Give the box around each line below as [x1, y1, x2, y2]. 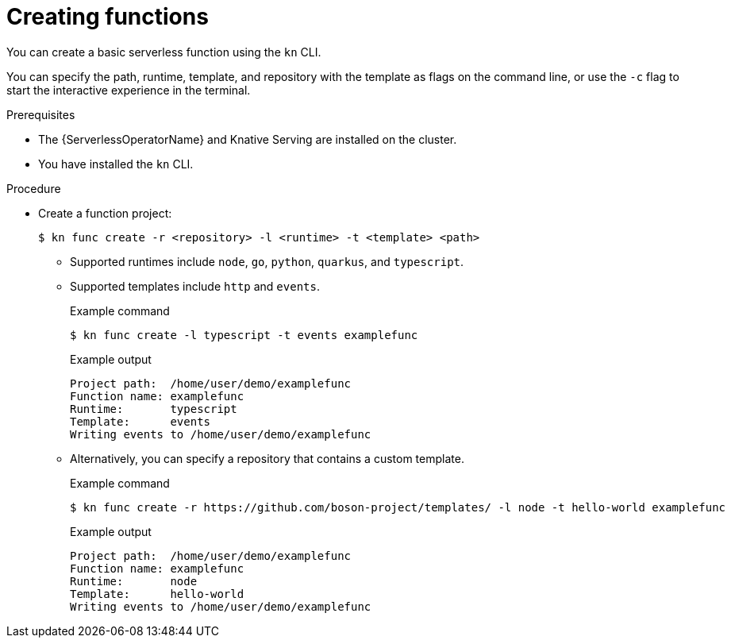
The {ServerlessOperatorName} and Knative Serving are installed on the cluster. [38, 132, 457, 146]
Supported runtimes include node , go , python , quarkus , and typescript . [70, 254, 464, 268]
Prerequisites [6, 107, 75, 121]
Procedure [6, 181, 61, 195]
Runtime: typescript [70, 402, 237, 415]
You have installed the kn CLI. [38, 156, 194, 171]
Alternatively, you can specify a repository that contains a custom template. [70, 451, 464, 465]
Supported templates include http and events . [70, 279, 320, 293]
